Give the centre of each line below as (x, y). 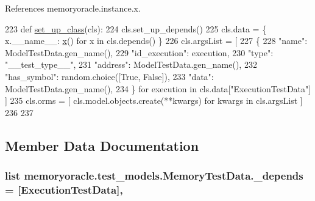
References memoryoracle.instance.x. (73, 8)
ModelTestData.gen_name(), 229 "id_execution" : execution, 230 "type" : (139, 52)
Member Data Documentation (102, 145)
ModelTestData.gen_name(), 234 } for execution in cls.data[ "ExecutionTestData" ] (158, 88)
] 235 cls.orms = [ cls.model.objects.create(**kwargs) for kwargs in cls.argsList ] (154, 100)
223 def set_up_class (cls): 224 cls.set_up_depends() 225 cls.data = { (136, 28)
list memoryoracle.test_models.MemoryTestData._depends (154, 176)
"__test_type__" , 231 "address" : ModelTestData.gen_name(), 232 (131, 64)
